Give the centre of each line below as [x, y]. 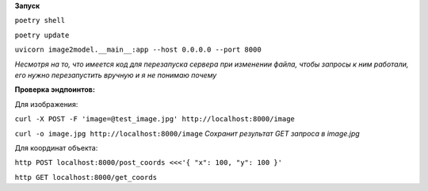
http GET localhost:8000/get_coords [86, 177]
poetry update [42, 35]
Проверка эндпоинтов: [55, 90]
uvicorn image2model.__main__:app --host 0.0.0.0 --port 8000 [138, 50]
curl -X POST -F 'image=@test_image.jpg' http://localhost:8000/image [155, 119]
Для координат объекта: [56, 147]
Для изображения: [46, 104]
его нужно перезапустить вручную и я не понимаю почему [116, 74]
